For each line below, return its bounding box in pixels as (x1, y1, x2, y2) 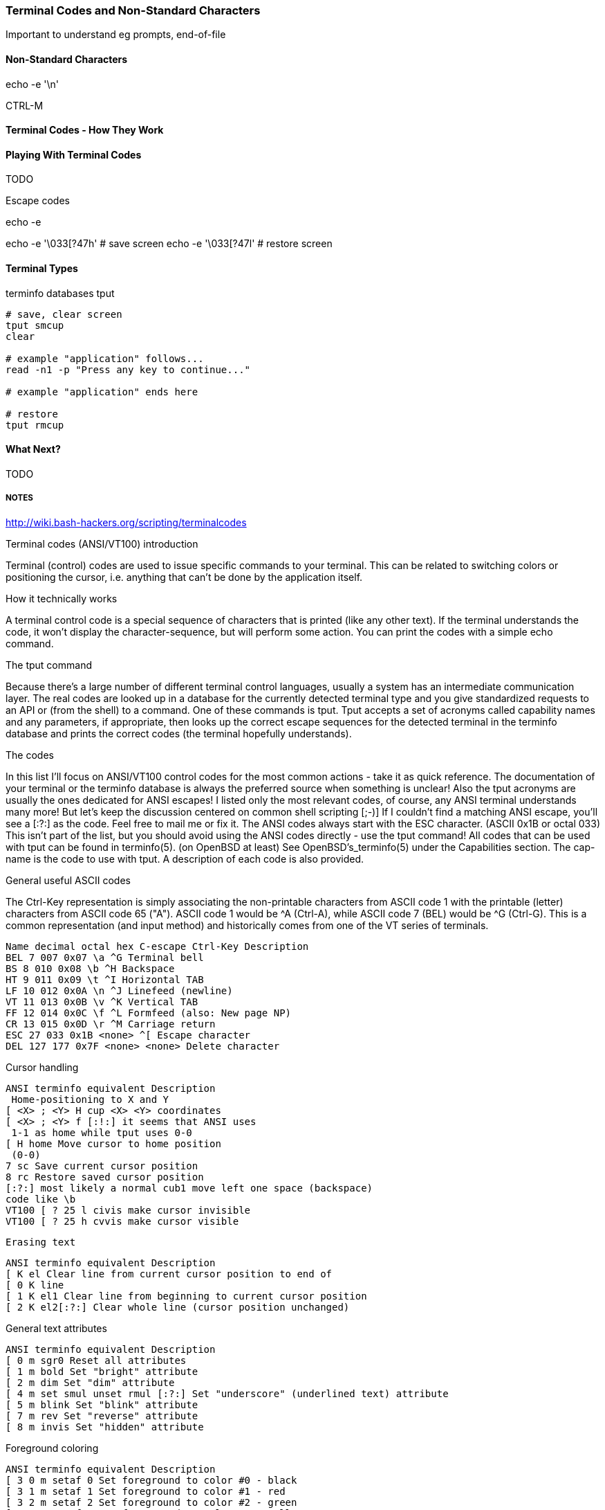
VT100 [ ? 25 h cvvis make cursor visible (6, 1215, 239, 1227)
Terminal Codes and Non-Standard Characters (6, 3, 261, 17)
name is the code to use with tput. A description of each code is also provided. (6, 852, 364, 865)
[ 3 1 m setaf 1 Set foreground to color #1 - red (6, 1485, 286, 1497)
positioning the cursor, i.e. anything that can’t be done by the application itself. (6, 570, 363, 583)
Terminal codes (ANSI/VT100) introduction (6, 537, 198, 550)
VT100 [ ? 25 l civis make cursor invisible (6, 1204, 251, 1216)
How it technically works (6, 592, 118, 604)
